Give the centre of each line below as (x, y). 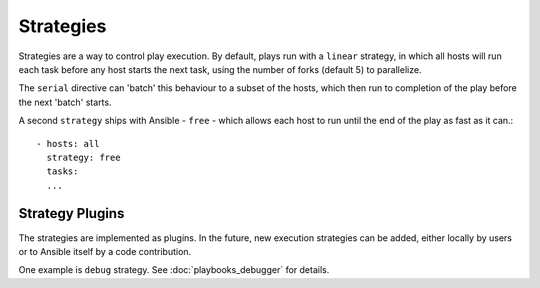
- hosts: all (68, 143)
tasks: (62, 171)
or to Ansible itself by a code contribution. (105, 251)
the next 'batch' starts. (65, 102)
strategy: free (83, 157)
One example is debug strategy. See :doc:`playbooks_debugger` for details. (174, 270)
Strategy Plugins (71, 213)
